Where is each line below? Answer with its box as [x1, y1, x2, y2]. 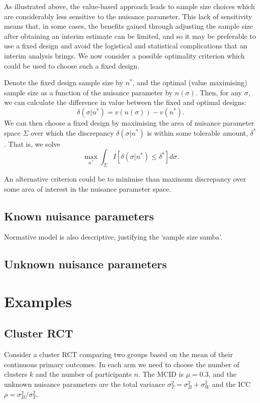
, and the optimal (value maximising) [132, 77, 247, 88]
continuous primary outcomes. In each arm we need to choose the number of [4, 359, 239, 369]
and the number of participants [35, 369, 132, 379]
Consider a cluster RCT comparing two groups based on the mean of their [4, 349, 233, 360]
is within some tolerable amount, [147, 127, 248, 138]
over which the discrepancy [30, 127, 114, 138]
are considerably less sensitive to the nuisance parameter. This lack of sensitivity [4, 11, 252, 21]
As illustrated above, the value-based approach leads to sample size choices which [4, 1, 255, 11]
